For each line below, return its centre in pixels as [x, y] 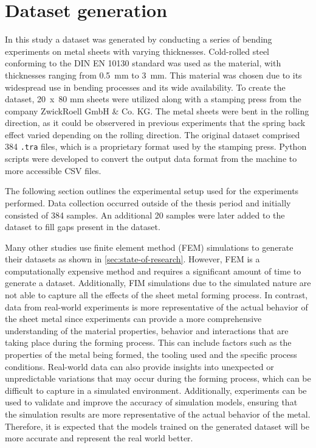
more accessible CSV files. [53, 170]
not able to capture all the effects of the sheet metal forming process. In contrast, [156, 295]
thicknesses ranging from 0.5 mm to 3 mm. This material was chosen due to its [153, 75]
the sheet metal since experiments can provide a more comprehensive [133, 319]
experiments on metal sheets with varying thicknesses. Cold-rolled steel [137, 51]
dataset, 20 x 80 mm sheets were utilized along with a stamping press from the [153, 99]
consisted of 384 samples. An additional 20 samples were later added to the [145, 215]
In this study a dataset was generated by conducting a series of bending [139, 39]
